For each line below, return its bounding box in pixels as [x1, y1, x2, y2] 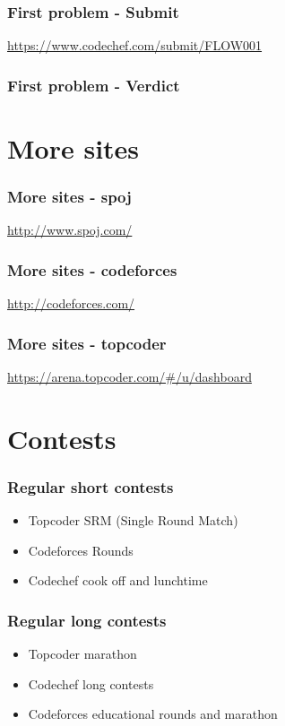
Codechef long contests [28, 674, 154, 693]
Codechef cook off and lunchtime [28, 571, 208, 590]
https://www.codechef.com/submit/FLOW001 [7, 36, 263, 55]
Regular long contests [7, 609, 167, 631]
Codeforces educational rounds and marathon [28, 704, 278, 723]
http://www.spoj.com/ [7, 220, 133, 239]
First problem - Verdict [7, 73, 180, 96]
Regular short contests [7, 475, 174, 497]
